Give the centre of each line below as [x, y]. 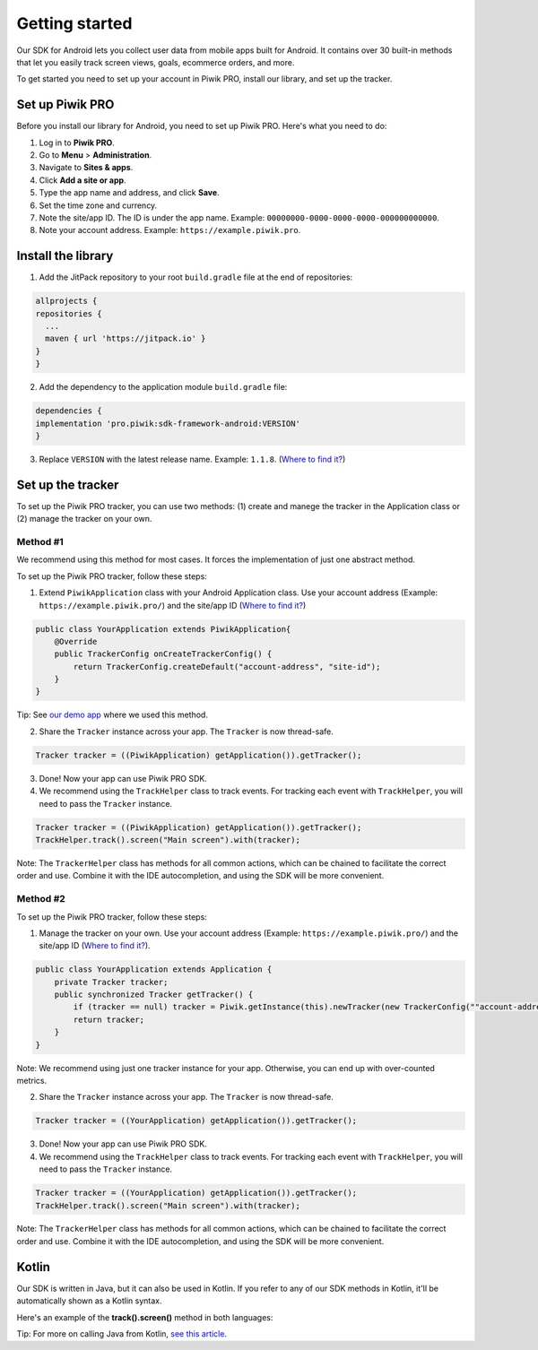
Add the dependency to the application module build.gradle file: [163, 387]
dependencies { [69, 411]
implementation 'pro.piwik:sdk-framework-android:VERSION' [168, 423]
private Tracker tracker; [111, 982]
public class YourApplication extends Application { [154, 969]
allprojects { [66, 301]
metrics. [32, 1080]
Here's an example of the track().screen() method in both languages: [145, 1317]
